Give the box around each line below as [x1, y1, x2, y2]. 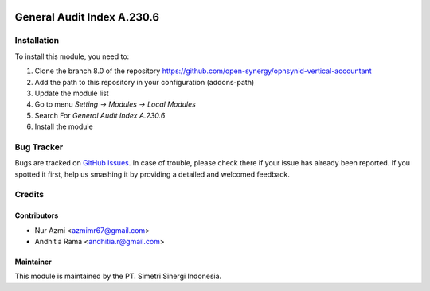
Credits [14, 189, 44, 200]
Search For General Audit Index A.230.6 [34, 111, 166, 120]
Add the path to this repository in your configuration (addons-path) [34, 77, 255, 87]
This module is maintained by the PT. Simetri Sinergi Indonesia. [14, 271, 222, 281]
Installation [14, 35, 60, 46]
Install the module [34, 122, 93, 131]
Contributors [14, 211, 59, 220]
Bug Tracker [14, 142, 64, 153]
